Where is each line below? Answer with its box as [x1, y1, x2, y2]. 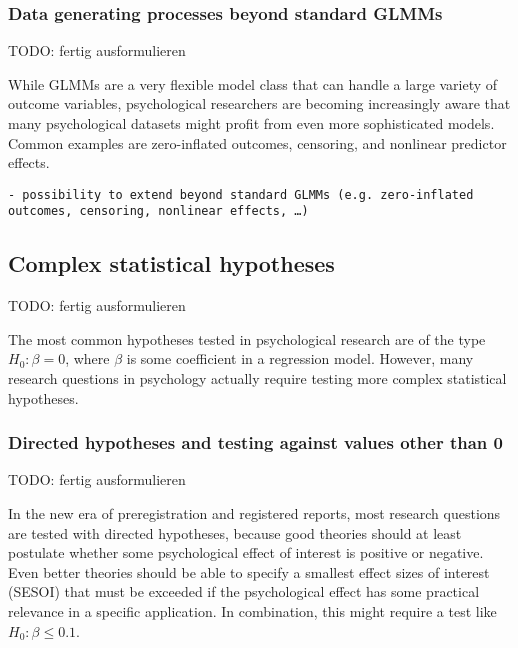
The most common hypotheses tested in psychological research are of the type [8, 328, 486, 349]
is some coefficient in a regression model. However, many [126, 348, 474, 369]
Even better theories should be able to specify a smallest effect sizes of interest [8, 561, 490, 582]
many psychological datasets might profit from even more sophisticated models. [8, 113, 495, 133]
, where [65, 348, 110, 369]
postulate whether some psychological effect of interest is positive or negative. [8, 542, 484, 563]
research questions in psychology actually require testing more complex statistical [8, 368, 507, 389]
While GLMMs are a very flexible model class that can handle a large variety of [8, 73, 498, 94]
